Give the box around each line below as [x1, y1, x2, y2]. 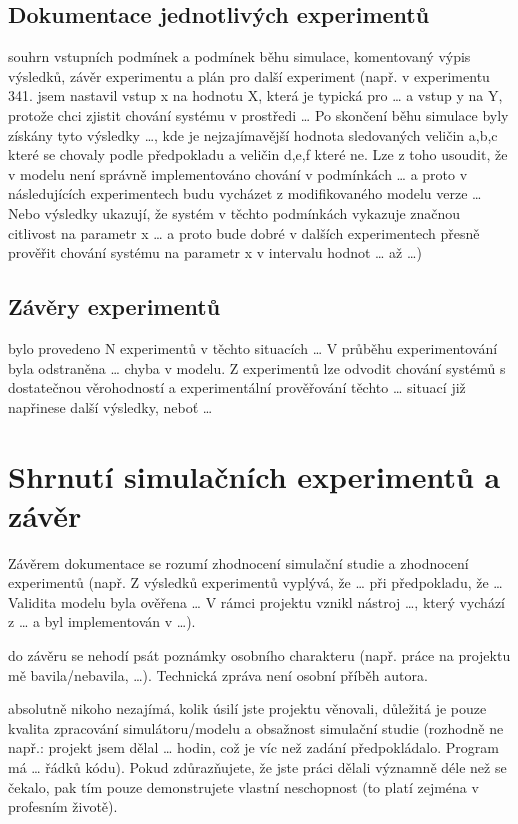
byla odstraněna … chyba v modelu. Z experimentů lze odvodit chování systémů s [8, 357, 506, 378]
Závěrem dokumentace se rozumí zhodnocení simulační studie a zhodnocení [8, 552, 469, 573]
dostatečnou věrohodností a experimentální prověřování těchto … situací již [8, 377, 466, 398]
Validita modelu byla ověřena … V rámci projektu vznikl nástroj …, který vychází [8, 591, 506, 612]
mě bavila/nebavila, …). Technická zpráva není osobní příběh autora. [8, 664, 428, 685]
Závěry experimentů [8, 291, 221, 322]
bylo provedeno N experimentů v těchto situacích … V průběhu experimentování [8, 337, 498, 358]
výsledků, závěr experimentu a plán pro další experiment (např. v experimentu [8, 65, 490, 86]
